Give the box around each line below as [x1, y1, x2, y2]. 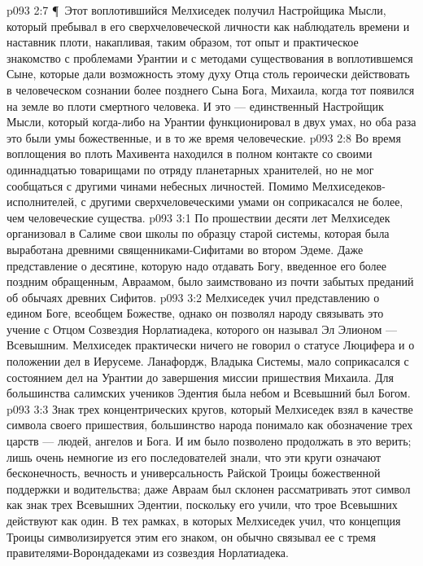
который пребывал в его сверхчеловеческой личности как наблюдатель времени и [7, 17, 410, 34]
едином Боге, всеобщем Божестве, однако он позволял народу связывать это [7, 305, 384, 322]
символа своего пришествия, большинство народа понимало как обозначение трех [7, 416, 413, 433]
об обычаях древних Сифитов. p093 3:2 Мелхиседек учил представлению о [7, 288, 380, 305]
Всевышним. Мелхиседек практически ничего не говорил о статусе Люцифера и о [7, 336, 415, 353]
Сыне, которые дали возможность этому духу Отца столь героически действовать [7, 65, 410, 82]
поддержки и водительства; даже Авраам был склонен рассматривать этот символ [7, 480, 411, 497]
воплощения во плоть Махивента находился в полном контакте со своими [7, 145, 373, 162]
